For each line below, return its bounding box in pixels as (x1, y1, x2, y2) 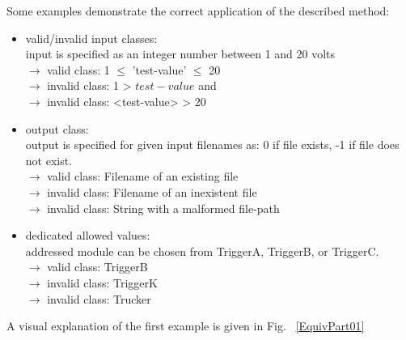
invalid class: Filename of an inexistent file (47, 183, 257, 200)
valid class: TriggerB (47, 258, 148, 275)
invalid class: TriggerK (47, 274, 158, 291)
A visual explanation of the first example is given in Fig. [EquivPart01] (6, 317, 365, 334)
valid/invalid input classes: (25, 29, 158, 46)
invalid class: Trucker (47, 290, 151, 307)
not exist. (25, 151, 73, 168)
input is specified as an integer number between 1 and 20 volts (25, 45, 336, 62)
